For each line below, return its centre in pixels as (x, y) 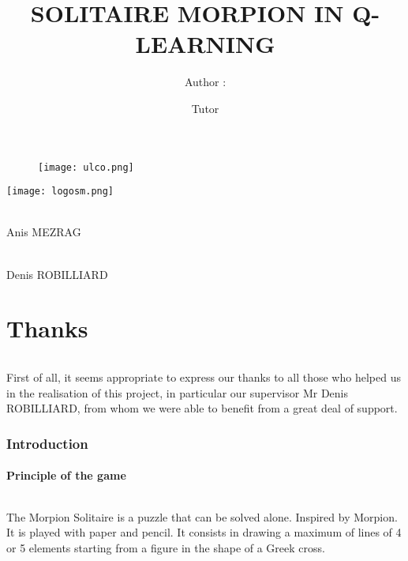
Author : (205, 82)
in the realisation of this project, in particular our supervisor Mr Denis (178, 392)
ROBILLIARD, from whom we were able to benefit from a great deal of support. (202, 408)
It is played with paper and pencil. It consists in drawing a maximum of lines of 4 (204, 532)
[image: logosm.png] (60, 192)
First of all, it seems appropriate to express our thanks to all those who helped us (204, 377)
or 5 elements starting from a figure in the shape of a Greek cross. (166, 547)
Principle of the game (66, 475)
